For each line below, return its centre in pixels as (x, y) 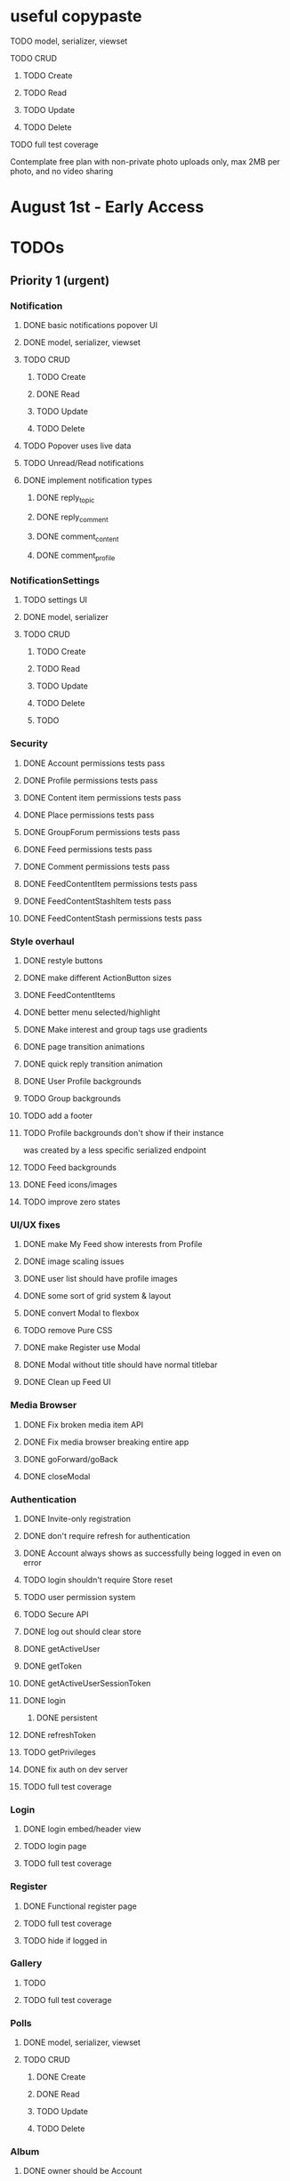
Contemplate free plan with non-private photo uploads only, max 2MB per (145, 161)
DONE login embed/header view (82, 1829)
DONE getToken (52, 1666)
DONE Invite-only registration (77, 1518)
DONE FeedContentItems (69, 995)
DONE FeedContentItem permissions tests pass (110, 883)
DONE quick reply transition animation (93, 1064)
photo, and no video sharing (62, 171)
